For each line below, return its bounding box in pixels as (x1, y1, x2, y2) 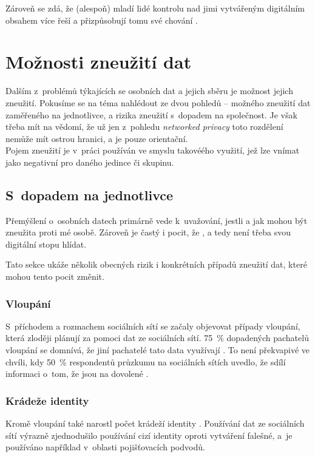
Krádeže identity (5, 393, 89, 408)
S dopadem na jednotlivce (5, 185, 174, 204)
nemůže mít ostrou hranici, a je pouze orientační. (5, 132, 188, 144)
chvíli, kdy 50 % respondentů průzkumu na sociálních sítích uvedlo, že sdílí (5, 355, 286, 368)
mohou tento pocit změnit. (5, 270, 104, 283)
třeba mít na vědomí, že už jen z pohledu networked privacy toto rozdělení (5, 120, 283, 133)
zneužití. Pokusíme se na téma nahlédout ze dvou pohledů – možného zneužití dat (5, 96, 311, 109)
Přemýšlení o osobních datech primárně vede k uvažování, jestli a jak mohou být (5, 214, 308, 226)
